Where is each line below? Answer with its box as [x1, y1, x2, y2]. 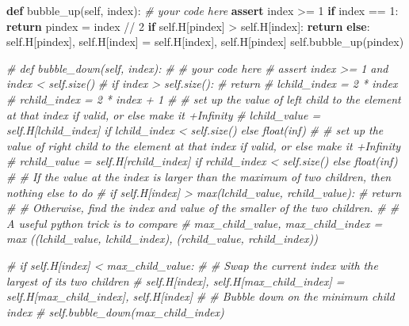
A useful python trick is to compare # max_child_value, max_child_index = [6, 214, 383, 231]
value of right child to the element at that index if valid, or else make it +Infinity [6, 137, 401, 154]
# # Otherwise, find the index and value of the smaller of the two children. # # [6, 199, 399, 216]
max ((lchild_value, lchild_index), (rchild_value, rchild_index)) [6, 230, 318, 247]
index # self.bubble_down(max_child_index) [6, 303, 224, 320]
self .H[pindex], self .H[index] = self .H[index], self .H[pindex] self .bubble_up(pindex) [6, 33, 404, 50]
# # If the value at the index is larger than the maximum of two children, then [6, 168, 392, 184]
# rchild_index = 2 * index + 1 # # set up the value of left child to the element [6, 90, 401, 107]
